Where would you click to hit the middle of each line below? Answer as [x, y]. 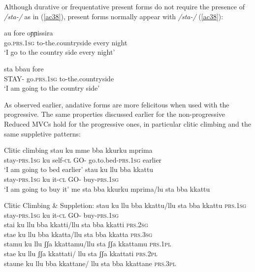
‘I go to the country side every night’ [60, 52]
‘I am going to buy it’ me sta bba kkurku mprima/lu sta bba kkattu [107, 188]
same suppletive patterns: [42, 133]
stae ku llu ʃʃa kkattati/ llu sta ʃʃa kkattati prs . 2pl [81, 254]
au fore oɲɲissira [29, 33]
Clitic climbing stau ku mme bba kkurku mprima [78, 150]
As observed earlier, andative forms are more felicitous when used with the [117, 104]
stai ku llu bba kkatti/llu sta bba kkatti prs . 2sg [76, 224]
